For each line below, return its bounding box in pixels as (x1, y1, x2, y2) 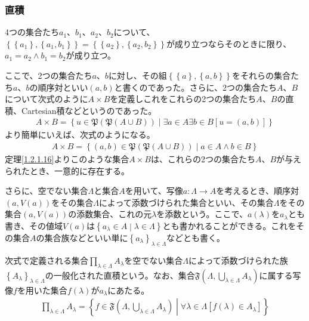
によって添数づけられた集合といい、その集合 (98, 196, 274, 208)
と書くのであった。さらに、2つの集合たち (114, 81, 277, 93)
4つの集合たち (5, 26, 59, 38)
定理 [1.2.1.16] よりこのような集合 (5, 153, 129, 165)
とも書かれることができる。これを (162, 220, 296, 232)
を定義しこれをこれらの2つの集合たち (110, 92, 257, 105)
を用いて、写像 (125, 184, 183, 197)
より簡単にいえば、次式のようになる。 (5, 128, 155, 141)
